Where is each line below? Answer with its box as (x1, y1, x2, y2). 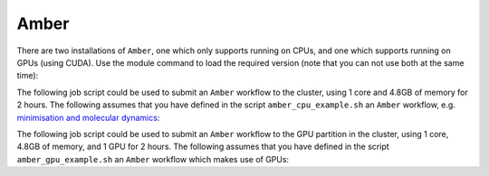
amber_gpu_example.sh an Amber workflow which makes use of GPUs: (16, 153, 290, 164)
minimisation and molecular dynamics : (16, 112, 160, 123)
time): (16, 70, 39, 81)
